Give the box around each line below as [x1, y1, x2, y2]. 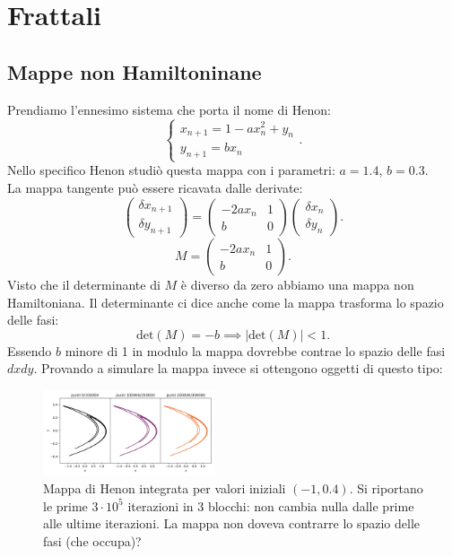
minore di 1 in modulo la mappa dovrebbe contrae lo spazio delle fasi [65, 341, 446, 360]
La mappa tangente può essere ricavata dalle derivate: [7, 178, 303, 197]
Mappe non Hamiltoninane [7, 57, 262, 85]
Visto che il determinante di [7, 274, 161, 293]
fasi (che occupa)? [43, 531, 142, 550]
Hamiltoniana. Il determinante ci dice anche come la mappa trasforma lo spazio [7, 292, 444, 311]
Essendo [7, 341, 52, 360]
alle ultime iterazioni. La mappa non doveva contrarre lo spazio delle [43, 514, 421, 533]
